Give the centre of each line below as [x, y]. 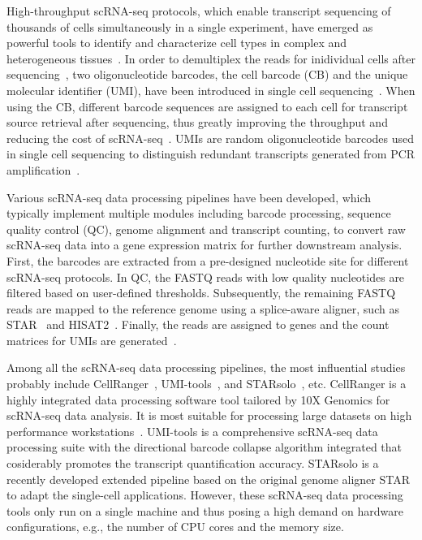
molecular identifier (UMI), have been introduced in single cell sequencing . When [211, 90]
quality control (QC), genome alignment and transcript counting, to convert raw [206, 229]
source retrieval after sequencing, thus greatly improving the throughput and [197, 122]
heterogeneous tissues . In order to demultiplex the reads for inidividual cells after [211, 58]
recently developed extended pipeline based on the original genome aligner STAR [209, 479]
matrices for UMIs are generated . [92, 340]
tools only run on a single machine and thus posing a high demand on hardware [205, 510]
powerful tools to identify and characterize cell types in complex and [177, 43]
